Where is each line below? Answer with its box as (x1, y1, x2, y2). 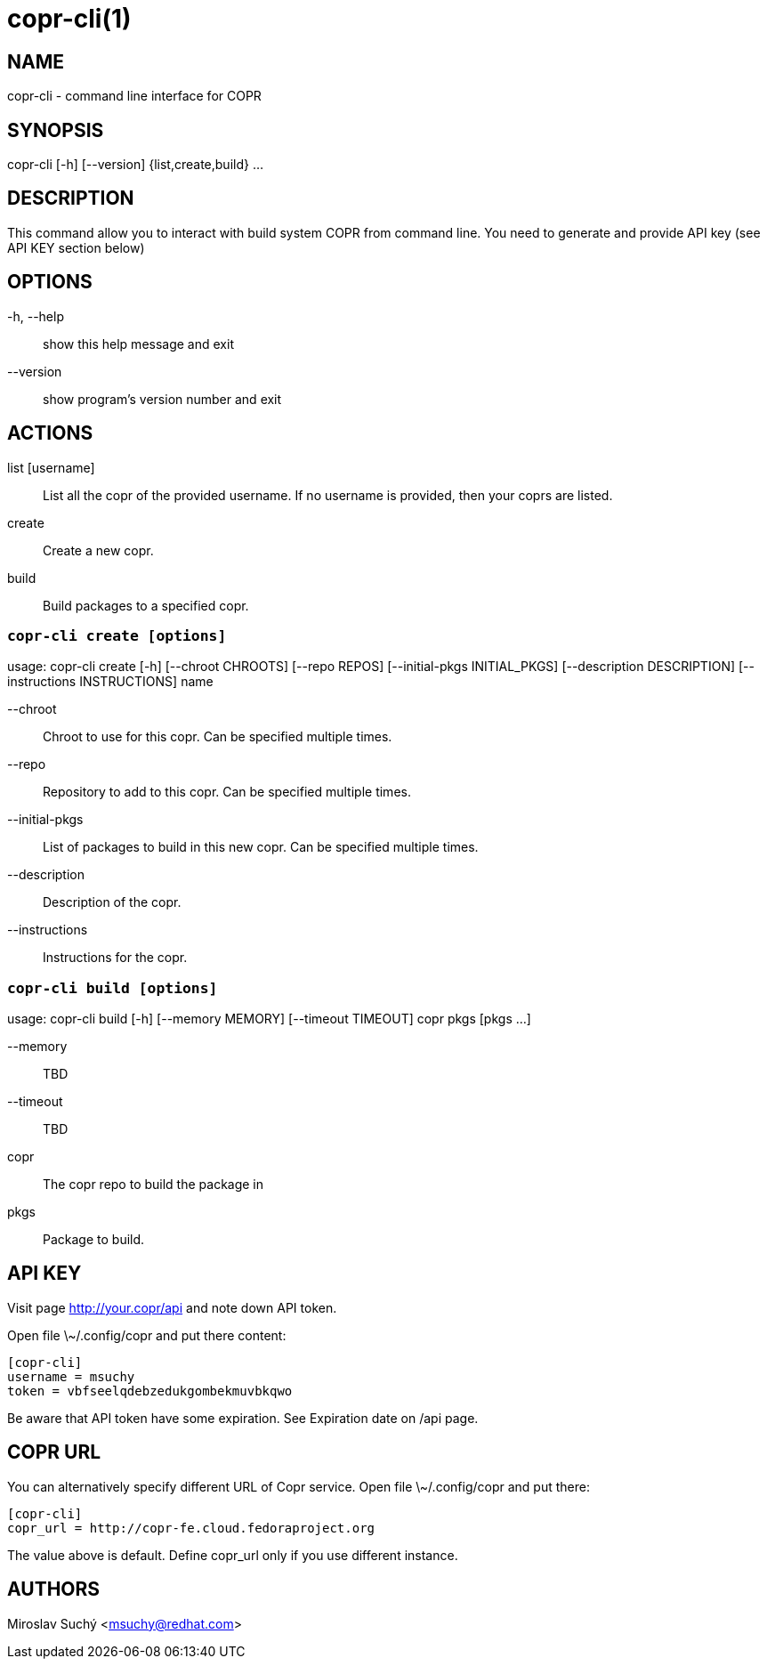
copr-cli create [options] (7, 627, 227, 644)
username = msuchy (7, 1369, 135, 1384)
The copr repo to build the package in (43, 1177, 264, 1193)
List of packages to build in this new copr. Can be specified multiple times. (43, 839, 479, 855)
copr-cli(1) (7, 4, 132, 34)
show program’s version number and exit (43, 391, 282, 407)
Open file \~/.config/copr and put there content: (7, 1327, 287, 1343)
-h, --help (7, 308, 64, 324)
